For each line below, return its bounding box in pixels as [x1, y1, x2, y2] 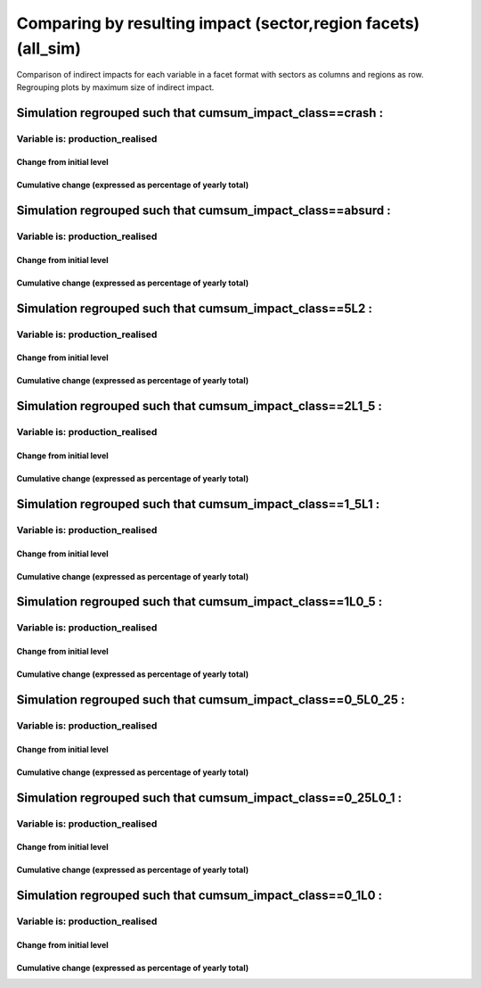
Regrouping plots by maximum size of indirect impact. [16, 81, 215, 93]
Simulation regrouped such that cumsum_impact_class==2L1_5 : [16, 399, 382, 414]
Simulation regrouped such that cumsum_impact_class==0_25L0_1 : [16, 790, 403, 805]
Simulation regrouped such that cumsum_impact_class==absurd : [16, 203, 391, 218]
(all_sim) [16, 38, 82, 58]
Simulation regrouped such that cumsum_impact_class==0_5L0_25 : [16, 692, 405, 708]
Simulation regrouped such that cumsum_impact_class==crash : [16, 105, 383, 120]
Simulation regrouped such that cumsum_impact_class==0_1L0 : [16, 888, 383, 903]
